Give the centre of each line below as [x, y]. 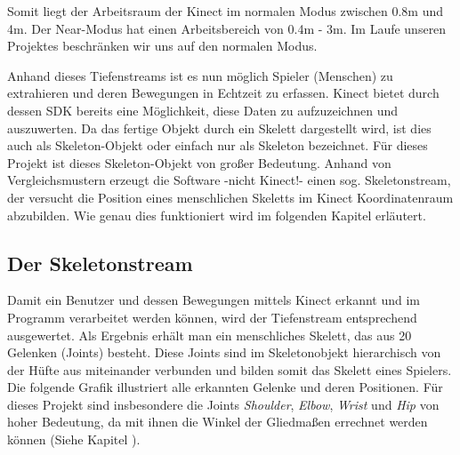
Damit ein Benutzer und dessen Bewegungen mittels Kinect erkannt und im [214, 300]
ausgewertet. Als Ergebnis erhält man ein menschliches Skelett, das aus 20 [210, 335]
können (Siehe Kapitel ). [74, 439]
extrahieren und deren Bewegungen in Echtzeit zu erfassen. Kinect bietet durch [223, 93]
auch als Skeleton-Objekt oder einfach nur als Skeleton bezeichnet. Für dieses [218, 145]
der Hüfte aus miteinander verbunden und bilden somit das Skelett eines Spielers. [230, 369]
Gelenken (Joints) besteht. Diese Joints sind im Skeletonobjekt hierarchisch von [224, 352]
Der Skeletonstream [100, 263]
